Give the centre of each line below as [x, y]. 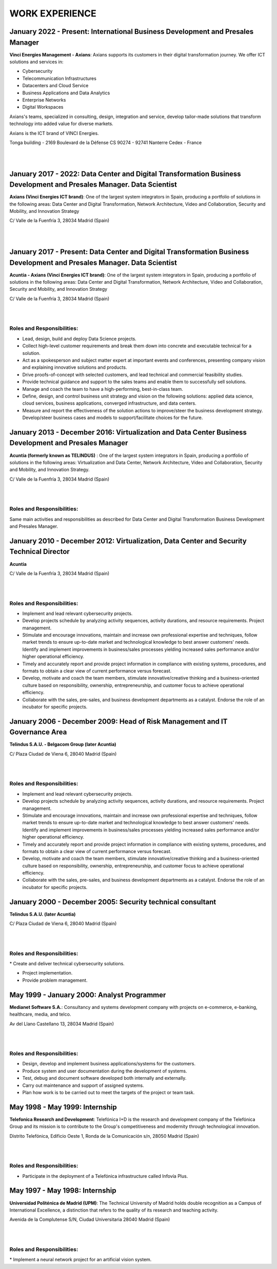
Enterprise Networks [44, 100]
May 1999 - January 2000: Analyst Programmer [88, 995]
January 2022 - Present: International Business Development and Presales [132, 32]
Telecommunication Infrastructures [60, 78]
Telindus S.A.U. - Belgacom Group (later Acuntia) [63, 744]
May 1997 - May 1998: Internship [63, 1191]
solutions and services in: [36, 62]
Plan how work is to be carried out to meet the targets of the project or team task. [108, 1093]
